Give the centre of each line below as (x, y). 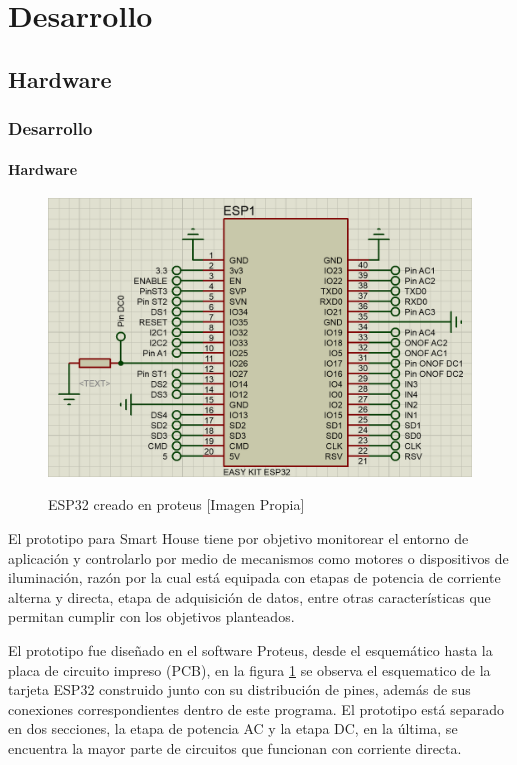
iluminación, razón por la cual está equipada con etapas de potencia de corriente (254, 577)
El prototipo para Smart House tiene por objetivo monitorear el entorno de (238, 538)
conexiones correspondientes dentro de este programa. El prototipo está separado (256, 708)
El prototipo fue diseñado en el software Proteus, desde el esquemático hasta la (250, 650)
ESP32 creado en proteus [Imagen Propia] (176, 504)
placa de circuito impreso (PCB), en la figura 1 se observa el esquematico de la (249, 669)
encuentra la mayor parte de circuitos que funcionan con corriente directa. (235, 748)
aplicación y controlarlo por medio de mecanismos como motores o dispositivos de (258, 557)
